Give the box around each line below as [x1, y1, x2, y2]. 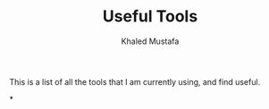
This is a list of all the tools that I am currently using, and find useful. [9, 76, 261, 87]
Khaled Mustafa [121, 36, 180, 46]
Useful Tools [102, 6, 198, 27]
